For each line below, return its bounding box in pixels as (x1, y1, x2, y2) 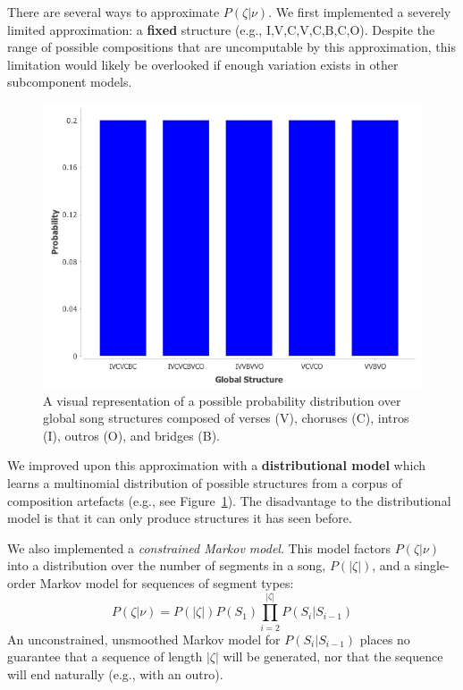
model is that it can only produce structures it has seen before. (7, 509, 352, 527)
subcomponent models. (7, 72, 132, 91)
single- (414, 556, 450, 575)
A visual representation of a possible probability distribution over (43, 391, 401, 409)
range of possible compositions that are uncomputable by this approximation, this (7, 38, 456, 56)
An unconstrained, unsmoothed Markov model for (7, 629, 281, 648)
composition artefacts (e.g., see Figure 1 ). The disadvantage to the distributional (7, 491, 451, 509)
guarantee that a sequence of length (7, 647, 203, 666)
